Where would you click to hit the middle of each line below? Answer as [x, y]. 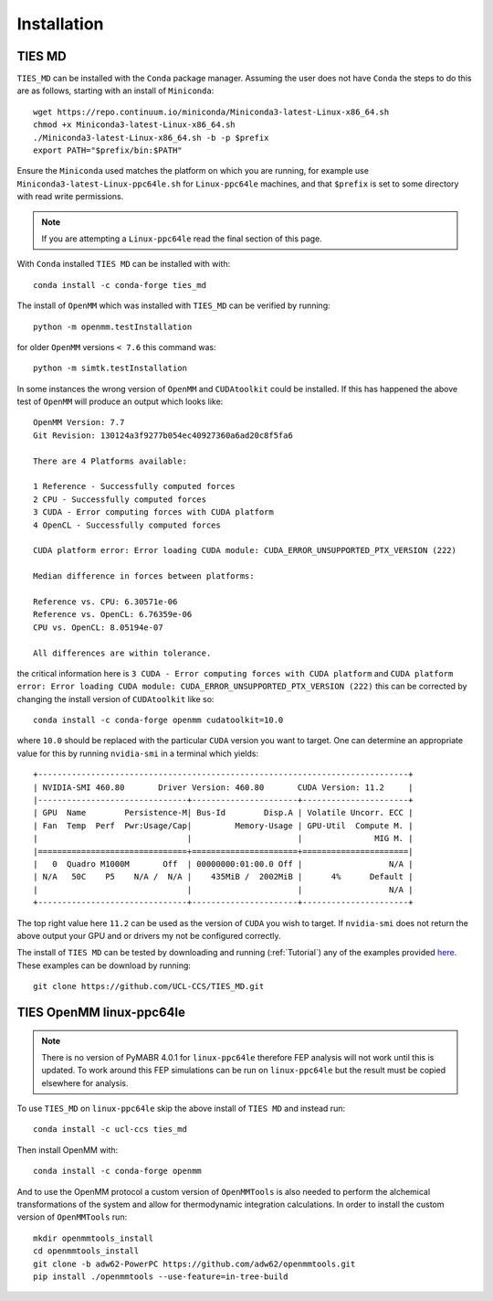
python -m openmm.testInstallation [113, 326]
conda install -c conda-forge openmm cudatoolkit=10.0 [158, 720]
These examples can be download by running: [104, 965]
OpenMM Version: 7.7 [79, 422]
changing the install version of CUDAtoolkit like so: [115, 698]
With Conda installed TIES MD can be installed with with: [124, 264]
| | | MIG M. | [223, 838]
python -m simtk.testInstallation [110, 368]
